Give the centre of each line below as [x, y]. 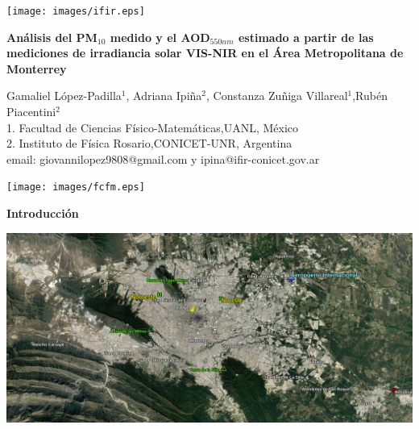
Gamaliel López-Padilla [64, 96]
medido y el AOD [160, 37]
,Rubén [370, 96]
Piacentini [31, 112]
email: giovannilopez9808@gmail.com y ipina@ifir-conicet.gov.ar [163, 158]
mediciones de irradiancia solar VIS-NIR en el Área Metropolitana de [205, 53]
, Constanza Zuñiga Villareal [277, 96]
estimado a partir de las [306, 37]
